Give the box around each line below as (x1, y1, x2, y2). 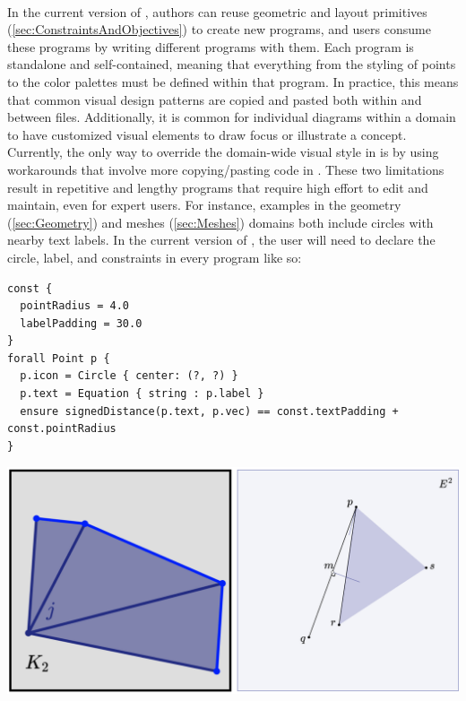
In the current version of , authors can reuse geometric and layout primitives (7, 2, 427, 21)
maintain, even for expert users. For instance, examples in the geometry (7, 195, 401, 214)
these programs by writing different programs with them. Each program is (7, 37, 414, 56)
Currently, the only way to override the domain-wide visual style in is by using (7, 143, 439, 161)
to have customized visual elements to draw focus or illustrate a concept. (7, 125, 407, 143)
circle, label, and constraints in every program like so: (7, 247, 302, 266)
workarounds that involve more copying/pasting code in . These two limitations (7, 160, 444, 178)
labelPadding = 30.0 (20, 316, 142, 330)
